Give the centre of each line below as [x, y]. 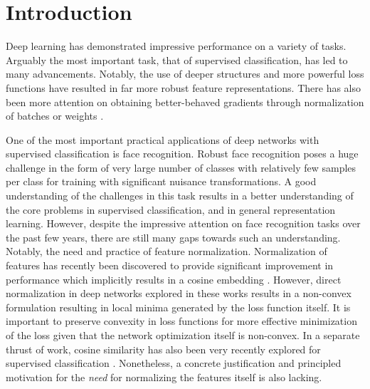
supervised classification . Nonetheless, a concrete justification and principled [174, 363]
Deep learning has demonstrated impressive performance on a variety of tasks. [176, 46]
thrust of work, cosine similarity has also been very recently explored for [163, 349]
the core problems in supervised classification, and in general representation [171, 209]
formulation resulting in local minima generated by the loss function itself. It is [178, 307]
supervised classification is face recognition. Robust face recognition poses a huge [182, 154]
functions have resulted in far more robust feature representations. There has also [184, 87]
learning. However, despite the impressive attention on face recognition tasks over [183, 223]
